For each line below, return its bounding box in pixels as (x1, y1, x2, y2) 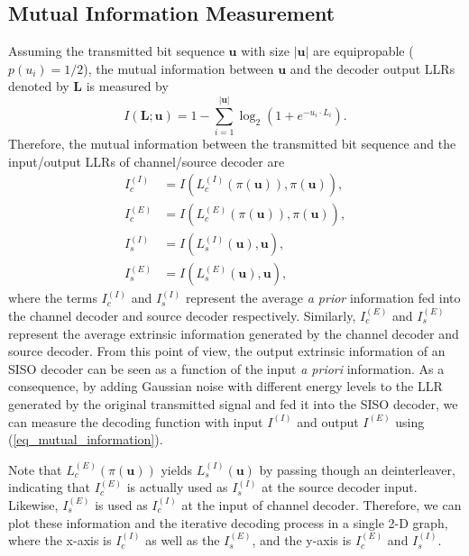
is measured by (86, 77, 169, 96)
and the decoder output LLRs (290, 59, 455, 77)
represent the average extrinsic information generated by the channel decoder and (8, 324, 459, 342)
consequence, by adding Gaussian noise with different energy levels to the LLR (8, 377, 443, 396)
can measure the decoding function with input (8, 412, 263, 431)
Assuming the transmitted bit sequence (8, 41, 225, 60)
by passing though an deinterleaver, (259, 460, 455, 479)
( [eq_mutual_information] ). (8, 430, 163, 449)
